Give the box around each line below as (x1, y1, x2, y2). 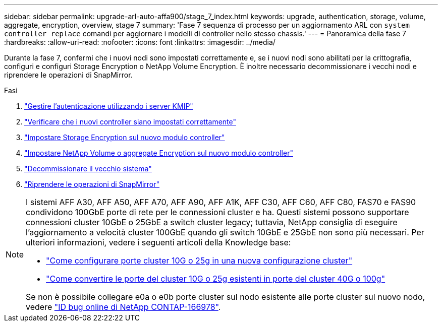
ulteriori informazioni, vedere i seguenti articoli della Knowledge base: (26, 237, 291, 247)
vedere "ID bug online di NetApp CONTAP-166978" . (26, 302, 221, 312)
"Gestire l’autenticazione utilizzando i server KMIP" (24, 102, 193, 110)
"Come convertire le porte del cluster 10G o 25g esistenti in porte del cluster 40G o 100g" (46, 274, 385, 284)
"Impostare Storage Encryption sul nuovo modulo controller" (24, 133, 225, 142)
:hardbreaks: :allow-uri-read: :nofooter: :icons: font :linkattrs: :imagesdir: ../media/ (4, 38, 275, 46)
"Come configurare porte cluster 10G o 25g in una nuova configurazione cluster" (46, 255, 353, 266)
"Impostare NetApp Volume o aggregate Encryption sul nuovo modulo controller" (24, 149, 293, 157)
